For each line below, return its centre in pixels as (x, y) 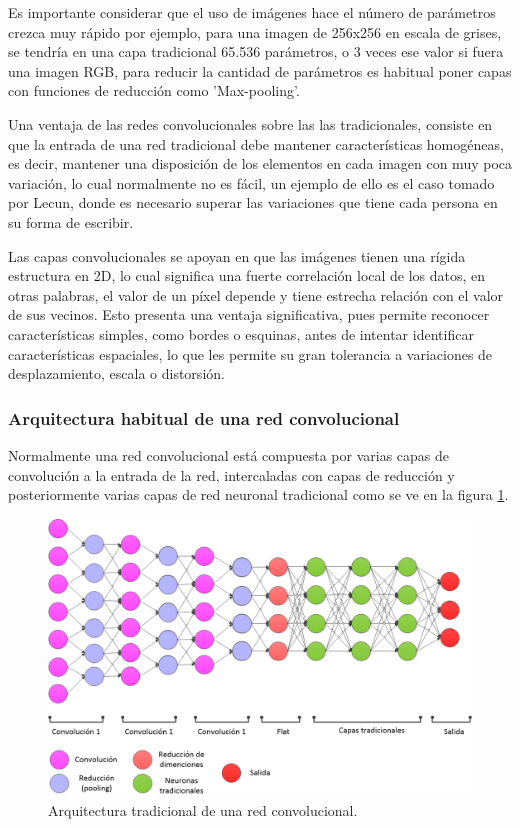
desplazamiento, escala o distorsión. (116, 373)
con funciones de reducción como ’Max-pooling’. (154, 90)
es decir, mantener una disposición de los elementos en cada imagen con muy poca (260, 163)
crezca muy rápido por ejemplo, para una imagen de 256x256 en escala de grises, (255, 31)
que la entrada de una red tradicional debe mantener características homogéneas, (256, 143)
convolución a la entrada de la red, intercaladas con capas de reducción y (231, 474)
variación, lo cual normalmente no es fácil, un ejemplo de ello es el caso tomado (251, 182)
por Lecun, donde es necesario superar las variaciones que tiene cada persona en (253, 202)
